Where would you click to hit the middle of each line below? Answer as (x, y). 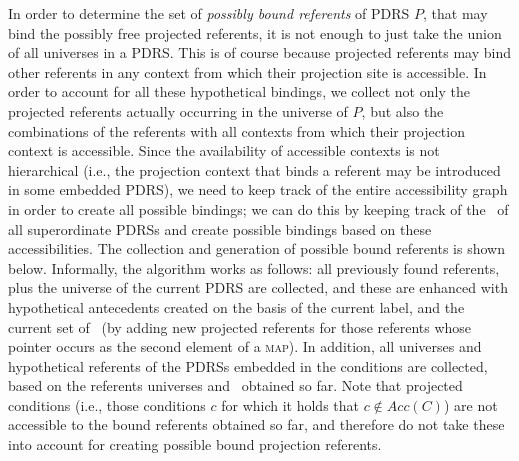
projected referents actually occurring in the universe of (178, 110)
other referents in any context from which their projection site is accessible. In (247, 71)
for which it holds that (290, 404)
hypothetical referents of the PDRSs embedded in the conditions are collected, (248, 365)
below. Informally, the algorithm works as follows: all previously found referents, (254, 267)
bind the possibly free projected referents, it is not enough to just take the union (255, 32)
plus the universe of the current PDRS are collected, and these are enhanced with (258, 287)
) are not (470, 404)
